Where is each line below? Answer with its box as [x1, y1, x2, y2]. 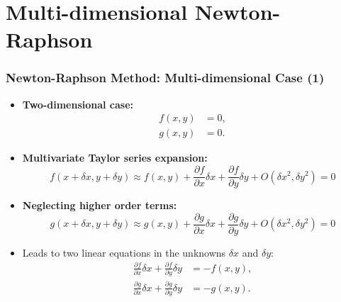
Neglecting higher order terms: [22, 198, 177, 213]
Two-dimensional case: [22, 96, 134, 111]
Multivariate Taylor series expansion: [22, 150, 208, 165]
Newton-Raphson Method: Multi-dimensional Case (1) [6, 69, 325, 86]
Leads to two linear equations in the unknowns [22, 245, 226, 259]
